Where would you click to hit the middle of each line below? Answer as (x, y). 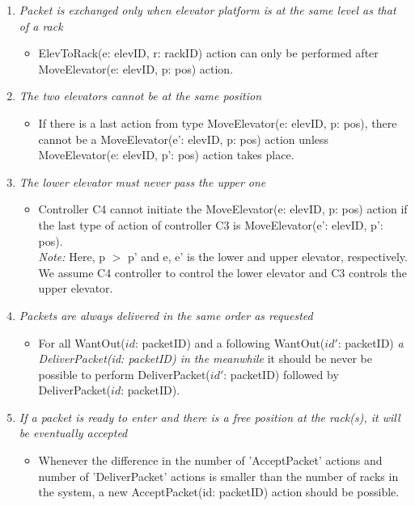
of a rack (41, 25)
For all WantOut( (82, 342)
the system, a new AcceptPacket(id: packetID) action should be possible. (219, 492)
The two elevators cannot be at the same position (140, 96)
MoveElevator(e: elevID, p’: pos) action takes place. (166, 155)
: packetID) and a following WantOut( (230, 342)
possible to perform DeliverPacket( (124, 374)
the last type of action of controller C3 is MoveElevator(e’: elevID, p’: (211, 224)
